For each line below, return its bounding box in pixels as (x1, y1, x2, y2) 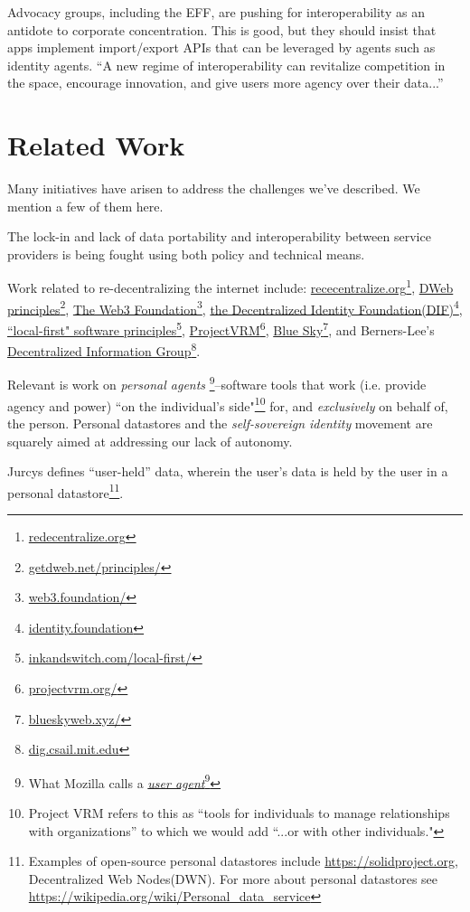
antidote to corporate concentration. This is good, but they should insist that (7, 20, 437, 39)
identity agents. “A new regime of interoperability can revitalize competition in (7, 55, 446, 74)
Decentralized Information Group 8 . (7, 339, 201, 360)
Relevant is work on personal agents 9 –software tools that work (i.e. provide (7, 372, 427, 394)
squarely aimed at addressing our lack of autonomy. (7, 431, 293, 450)
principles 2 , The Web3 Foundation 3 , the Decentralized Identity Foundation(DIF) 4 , (7, 296, 463, 318)
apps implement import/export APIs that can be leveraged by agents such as (7, 38, 436, 57)
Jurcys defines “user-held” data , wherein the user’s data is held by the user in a (7, 462, 448, 481)
